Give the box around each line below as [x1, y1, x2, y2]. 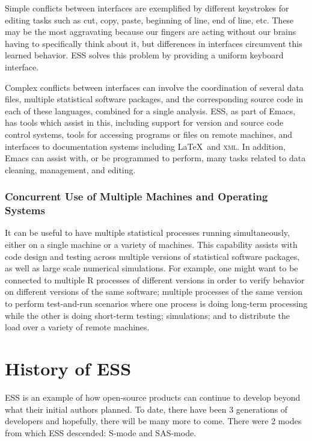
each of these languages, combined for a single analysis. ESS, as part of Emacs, [5, 104, 296, 117]
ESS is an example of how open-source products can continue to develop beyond [5, 390, 301, 403]
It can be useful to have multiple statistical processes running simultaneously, [5, 226, 290, 239]
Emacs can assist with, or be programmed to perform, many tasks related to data [5, 152, 306, 164]
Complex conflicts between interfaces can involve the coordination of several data [5, 81, 304, 93]
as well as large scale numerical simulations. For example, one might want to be [5, 262, 298, 274]
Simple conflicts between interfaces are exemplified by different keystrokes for [5, 2, 289, 14]
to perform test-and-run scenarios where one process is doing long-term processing [5, 297, 308, 310]
